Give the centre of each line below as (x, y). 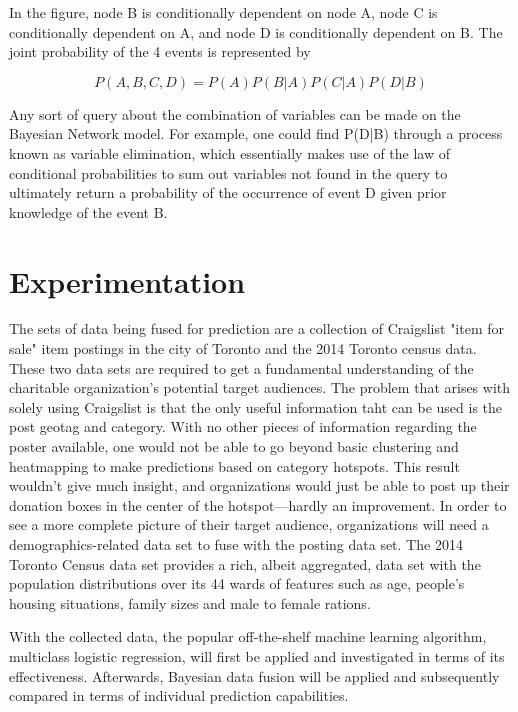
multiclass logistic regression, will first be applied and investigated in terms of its (257, 655)
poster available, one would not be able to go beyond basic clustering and (234, 446)
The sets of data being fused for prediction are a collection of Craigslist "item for (257, 328)
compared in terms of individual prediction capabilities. (179, 695)
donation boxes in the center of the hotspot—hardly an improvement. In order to (258, 504)
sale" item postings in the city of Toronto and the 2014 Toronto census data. (243, 348)
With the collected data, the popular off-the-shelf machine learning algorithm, (248, 636)
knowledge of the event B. (88, 211)
